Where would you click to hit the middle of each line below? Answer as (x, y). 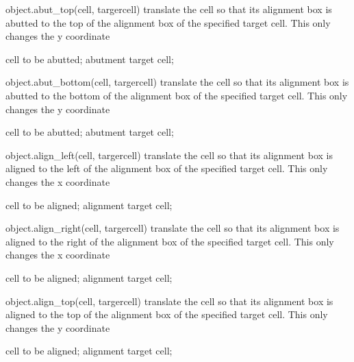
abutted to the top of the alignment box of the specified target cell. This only (168, 22)
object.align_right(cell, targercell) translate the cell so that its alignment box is (173, 228)
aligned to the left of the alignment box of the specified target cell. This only (167, 168)
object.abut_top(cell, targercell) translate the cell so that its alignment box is (169, 9)
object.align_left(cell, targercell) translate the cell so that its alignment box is (169, 155)
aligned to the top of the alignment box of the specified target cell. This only (167, 314)
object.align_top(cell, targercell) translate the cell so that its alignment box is (169, 301)
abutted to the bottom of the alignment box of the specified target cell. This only (177, 95)
